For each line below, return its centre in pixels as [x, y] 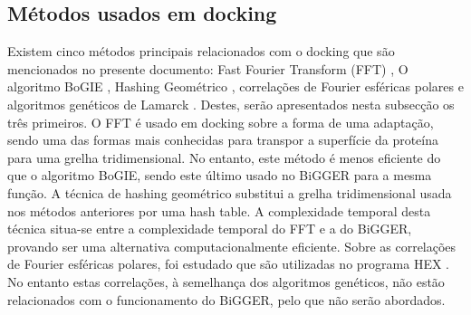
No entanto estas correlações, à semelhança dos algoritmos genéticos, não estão [226, 281]
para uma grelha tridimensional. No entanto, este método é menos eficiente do [224, 157]
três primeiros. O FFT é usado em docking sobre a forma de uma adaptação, [221, 122]
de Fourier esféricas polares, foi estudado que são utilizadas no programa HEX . [228, 264]
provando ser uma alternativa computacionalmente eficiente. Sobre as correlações [232, 246]
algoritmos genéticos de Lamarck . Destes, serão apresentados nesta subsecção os [231, 104]
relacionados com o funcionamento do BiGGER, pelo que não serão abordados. [226, 299]
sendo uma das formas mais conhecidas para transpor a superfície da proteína [223, 140]
